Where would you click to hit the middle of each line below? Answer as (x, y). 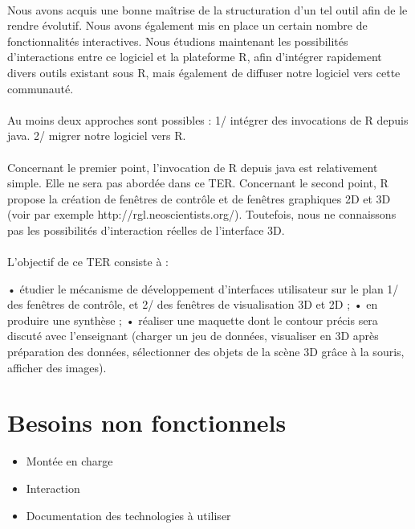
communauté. (41, 88)
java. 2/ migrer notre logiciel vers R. (97, 135)
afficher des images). (57, 367)
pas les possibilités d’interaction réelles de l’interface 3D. (146, 230)
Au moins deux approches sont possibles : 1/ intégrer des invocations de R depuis (208, 119)
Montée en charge (69, 461)
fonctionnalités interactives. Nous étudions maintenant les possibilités (178, 41)
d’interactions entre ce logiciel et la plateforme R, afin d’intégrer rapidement (195, 57)
